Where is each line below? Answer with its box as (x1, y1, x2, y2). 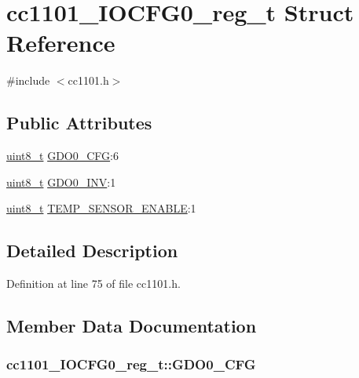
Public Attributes (6, 111, 152, 135)
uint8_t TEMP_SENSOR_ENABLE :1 (6, 200, 196, 216)
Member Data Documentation (6, 314, 257, 338)
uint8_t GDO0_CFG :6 (6, 147, 119, 164)
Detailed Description (6, 238, 178, 263)
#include (6, 72, 50, 89)
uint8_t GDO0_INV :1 (6, 173, 116, 190)
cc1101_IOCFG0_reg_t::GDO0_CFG (6, 354, 256, 374)
